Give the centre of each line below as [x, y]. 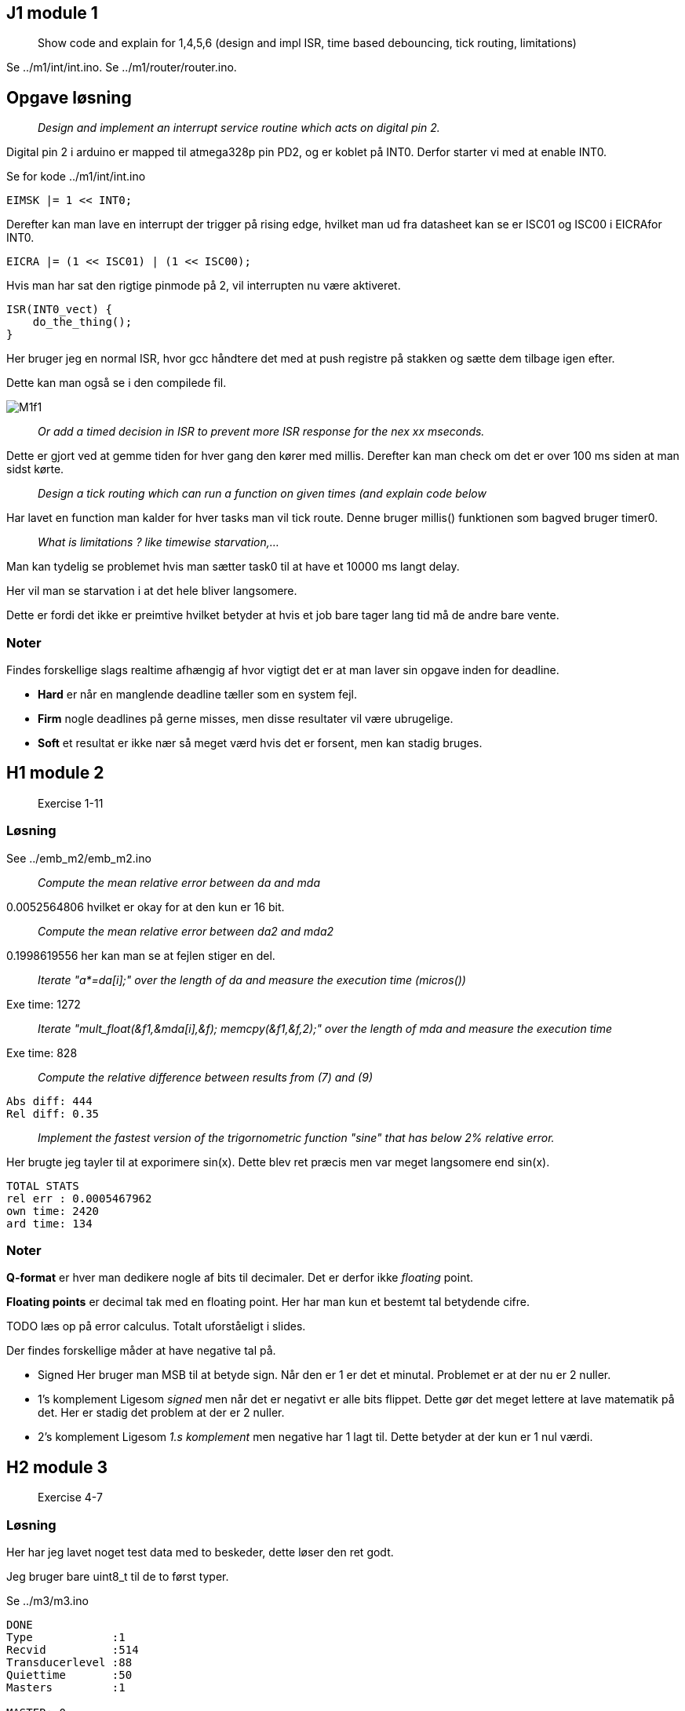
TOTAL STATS [43, 1186]
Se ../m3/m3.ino [47, 1600]
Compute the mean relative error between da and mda [179, 882]
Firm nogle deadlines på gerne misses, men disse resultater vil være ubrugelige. [246, 719]
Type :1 [66, 1637]
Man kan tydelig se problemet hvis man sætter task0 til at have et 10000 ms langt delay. [233, 567]
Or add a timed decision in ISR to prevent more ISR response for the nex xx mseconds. [261, 432]
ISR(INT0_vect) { [59, 310]
